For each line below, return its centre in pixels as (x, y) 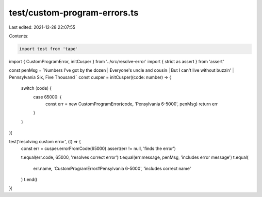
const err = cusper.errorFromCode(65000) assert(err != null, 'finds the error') (98, 148)
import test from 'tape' (49, 49)
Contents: (19, 36)
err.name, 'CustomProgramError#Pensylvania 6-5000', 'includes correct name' (112, 168)
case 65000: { (47, 97)
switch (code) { (36, 88)
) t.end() (29, 179)
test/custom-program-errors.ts (74, 13)
